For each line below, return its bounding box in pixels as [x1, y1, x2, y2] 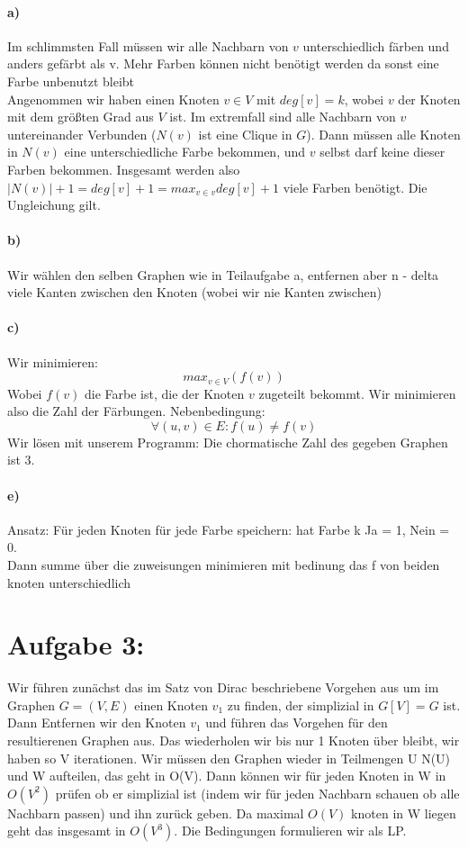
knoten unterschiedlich [7, 573, 131, 592]
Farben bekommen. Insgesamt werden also [7, 159, 240, 178]
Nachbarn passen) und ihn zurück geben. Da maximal [7, 803, 304, 822]
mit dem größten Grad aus [7, 107, 154, 126]
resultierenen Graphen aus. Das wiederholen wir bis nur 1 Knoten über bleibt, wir [7, 731, 460, 750]
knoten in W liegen [351, 803, 456, 822]
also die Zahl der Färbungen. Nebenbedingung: [7, 402, 265, 420]
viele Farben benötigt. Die [283, 177, 427, 196]
